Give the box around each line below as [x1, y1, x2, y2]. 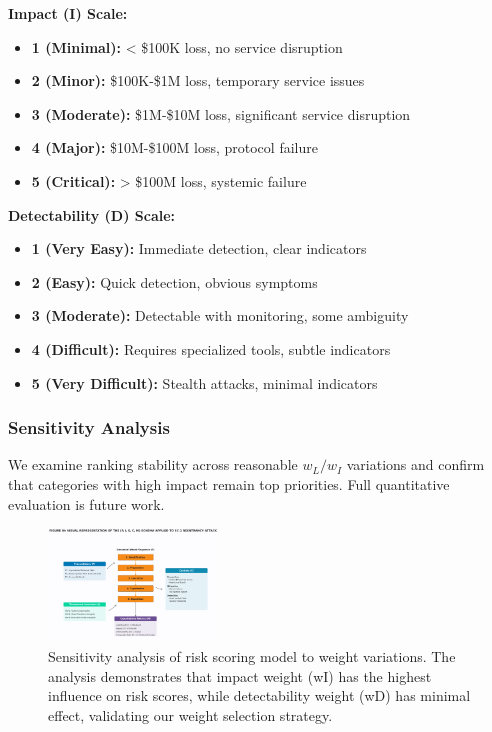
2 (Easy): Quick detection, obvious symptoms [31, 271, 318, 292]
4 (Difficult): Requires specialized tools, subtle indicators [31, 338, 391, 359]
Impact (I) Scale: [8, 3, 128, 23]
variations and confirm [346, 454, 485, 475]
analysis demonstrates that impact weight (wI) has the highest [48, 665, 432, 686]
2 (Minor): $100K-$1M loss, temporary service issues [31, 70, 365, 91]
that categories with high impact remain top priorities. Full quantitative [8, 473, 450, 494]
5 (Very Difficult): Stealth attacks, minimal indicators [31, 372, 378, 393]
